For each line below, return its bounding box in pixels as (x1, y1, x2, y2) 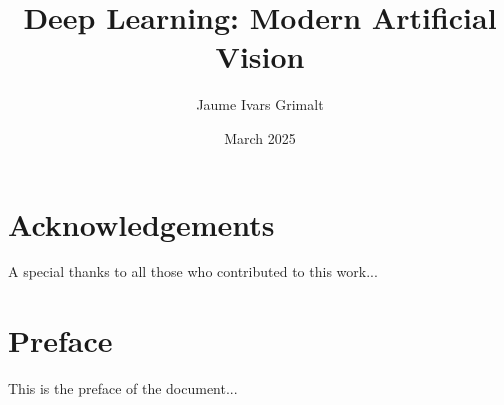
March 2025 (224, 127, 296, 148)
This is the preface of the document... (8, 378, 238, 399)
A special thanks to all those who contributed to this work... (8, 261, 378, 282)
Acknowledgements (8, 203, 275, 244)
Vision (215, 36, 305, 77)
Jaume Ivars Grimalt (196, 94, 324, 115)
